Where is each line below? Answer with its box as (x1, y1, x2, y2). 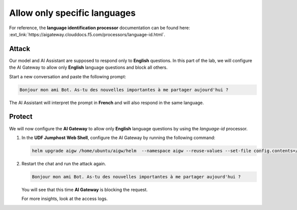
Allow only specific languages (9, 7, 136, 18)
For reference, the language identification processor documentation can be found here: (9, 25, 191, 31)
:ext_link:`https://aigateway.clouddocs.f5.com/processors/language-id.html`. (9, 31, 165, 37)
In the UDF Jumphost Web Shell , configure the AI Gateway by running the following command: (21, 134, 215, 141)
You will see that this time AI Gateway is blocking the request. (21, 186, 148, 193)
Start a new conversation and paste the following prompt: (9, 73, 126, 79)
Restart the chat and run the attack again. (21, 160, 106, 166)
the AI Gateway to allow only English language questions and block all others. (9, 64, 168, 70)
